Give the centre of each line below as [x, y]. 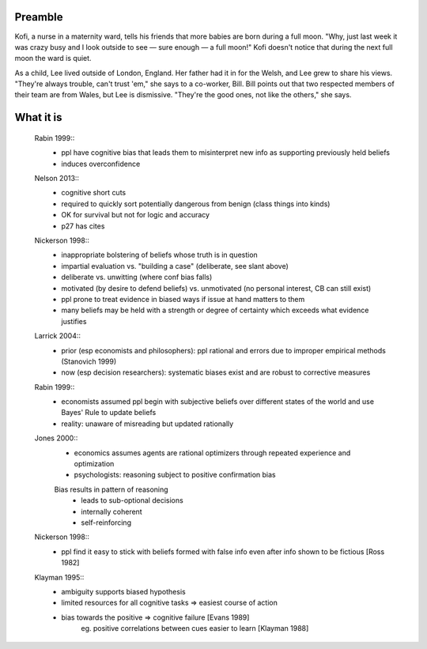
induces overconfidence [101, 164]
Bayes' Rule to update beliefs [109, 413]
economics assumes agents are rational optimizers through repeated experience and [212, 453]
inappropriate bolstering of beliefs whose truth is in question [160, 255]
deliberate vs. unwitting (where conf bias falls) [137, 277]
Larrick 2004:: [57, 336]
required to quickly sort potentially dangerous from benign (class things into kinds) [196, 204]
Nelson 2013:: [57, 179]
